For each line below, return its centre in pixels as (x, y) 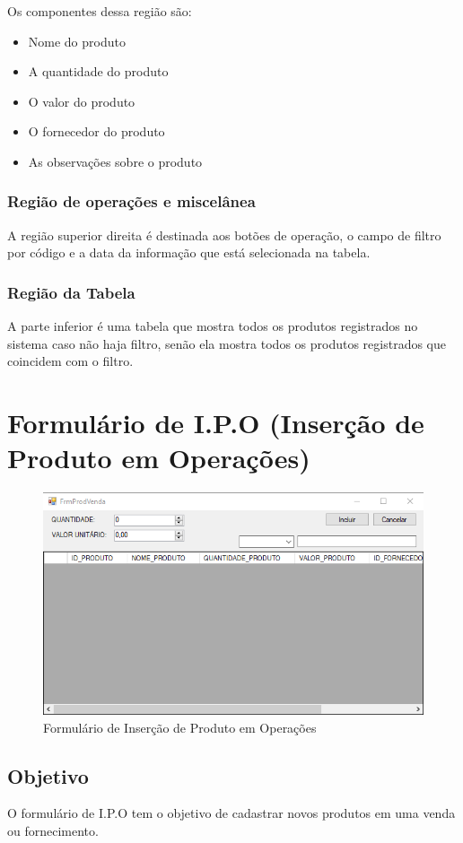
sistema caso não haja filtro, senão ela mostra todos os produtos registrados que (227, 343)
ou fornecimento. (53, 831)
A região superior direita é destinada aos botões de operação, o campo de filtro (224, 235)
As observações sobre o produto (115, 161)
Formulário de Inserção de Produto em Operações (180, 727)
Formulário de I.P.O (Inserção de (216, 423)
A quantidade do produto (98, 71)
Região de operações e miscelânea (131, 201)
